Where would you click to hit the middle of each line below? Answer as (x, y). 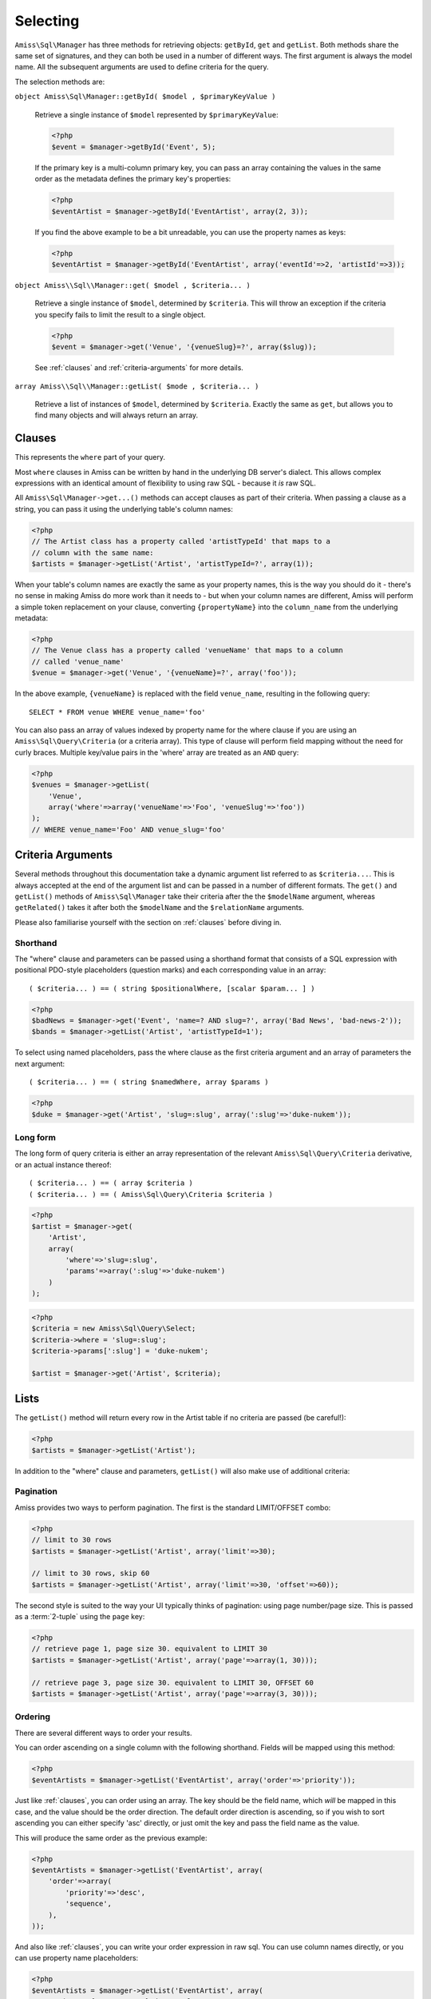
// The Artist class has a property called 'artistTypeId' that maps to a (181, 541)
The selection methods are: (60, 82)
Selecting (47, 21)
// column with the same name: (93, 553)
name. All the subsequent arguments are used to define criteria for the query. (142, 67)
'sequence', (88, 1904)
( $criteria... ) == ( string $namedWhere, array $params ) (149, 1082)
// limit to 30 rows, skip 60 (91, 1574)
